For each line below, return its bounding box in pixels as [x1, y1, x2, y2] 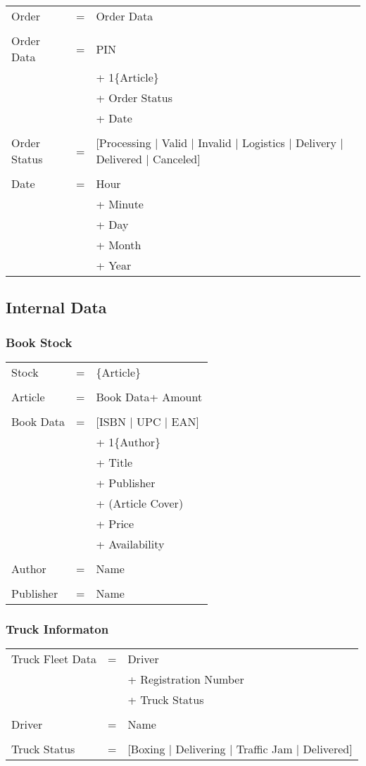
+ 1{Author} [96, 434, 161, 450]
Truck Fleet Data [11, 651, 96, 667]
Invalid [198, 134, 232, 151]
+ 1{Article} [96, 69, 159, 85]
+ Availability [96, 536, 165, 552]
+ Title [96, 454, 133, 470]
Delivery [295, 134, 337, 151]
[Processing [96, 134, 151, 151]
